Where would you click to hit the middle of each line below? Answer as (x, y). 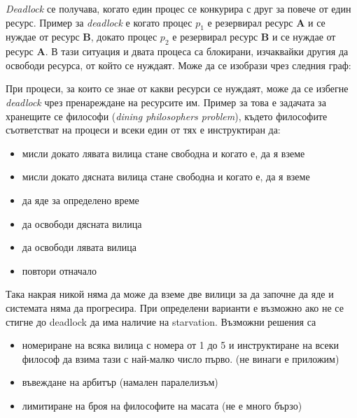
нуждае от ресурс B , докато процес (82, 37)
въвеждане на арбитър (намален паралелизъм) (120, 382)
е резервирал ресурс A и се (266, 22)
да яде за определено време (80, 200)
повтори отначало (59, 270)
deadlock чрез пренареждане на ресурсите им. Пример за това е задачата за (166, 102)
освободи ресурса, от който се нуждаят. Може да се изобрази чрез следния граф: (178, 65)
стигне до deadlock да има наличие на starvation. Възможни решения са (161, 321)
